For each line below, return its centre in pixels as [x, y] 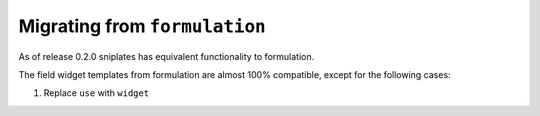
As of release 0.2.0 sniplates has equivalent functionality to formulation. [166, 56]
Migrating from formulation [142, 26]
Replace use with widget [96, 93]
